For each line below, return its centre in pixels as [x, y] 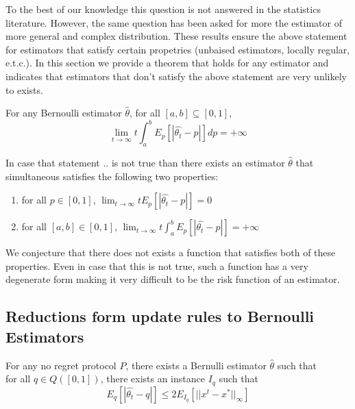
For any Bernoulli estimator [64, 113]
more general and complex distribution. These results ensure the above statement [176, 36]
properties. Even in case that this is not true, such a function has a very [157, 265]
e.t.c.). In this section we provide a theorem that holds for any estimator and [167, 63]
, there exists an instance [152, 379]
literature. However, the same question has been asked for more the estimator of [174, 22]
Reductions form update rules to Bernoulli [160, 316]
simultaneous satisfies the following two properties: [112, 176]
